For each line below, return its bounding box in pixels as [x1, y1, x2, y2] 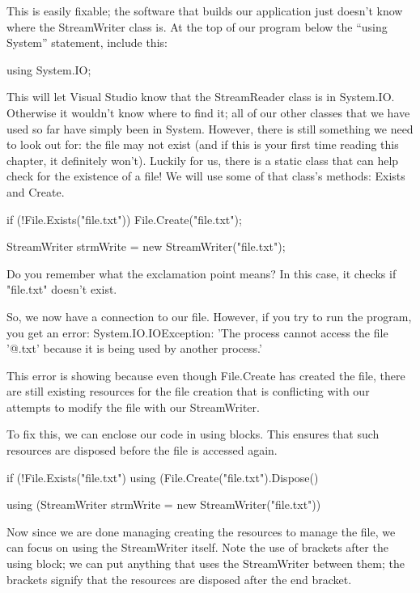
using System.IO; [6, 61, 91, 78]
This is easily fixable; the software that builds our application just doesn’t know [6, 2, 403, 19]
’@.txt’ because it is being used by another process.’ [6, 340, 262, 357]
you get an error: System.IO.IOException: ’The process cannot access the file [6, 324, 388, 341]
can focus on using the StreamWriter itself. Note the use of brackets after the [6, 539, 388, 556]
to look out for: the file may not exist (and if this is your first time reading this [6, 136, 399, 153]
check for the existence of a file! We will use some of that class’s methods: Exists [6, 167, 405, 184]
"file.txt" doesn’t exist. [6, 281, 117, 298]
